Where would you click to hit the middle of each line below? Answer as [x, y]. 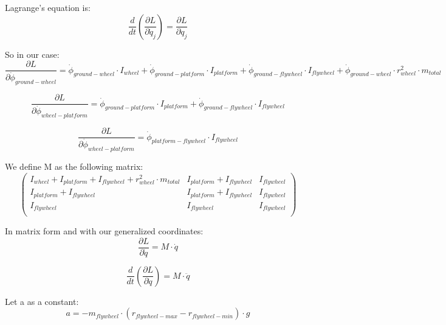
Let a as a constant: [42, 301]
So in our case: [32, 54]
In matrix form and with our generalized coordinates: [104, 231]
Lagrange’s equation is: [48, 7]
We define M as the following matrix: [74, 166]
